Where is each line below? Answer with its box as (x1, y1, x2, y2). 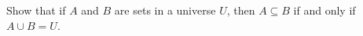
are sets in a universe (114, 2, 216, 18)
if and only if (293, 2, 356, 18)
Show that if (6, 2, 66, 18)
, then (226, 2, 255, 18)
